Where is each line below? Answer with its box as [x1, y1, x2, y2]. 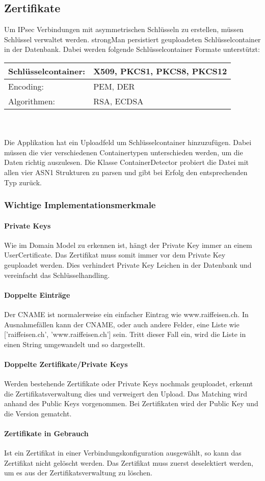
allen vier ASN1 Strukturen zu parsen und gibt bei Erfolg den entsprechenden [4, 166, 248, 177]
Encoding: [8, 80, 44, 92]
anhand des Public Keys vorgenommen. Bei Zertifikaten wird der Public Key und [4, 398, 258, 409]
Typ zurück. [4, 177, 42, 187]
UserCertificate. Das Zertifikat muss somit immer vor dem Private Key [4, 249, 226, 260]
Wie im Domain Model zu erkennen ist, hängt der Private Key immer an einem [4, 239, 252, 250]
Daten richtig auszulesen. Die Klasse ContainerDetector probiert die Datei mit [4, 157, 249, 167]
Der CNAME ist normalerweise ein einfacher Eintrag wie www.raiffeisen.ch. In [4, 308, 249, 319]
